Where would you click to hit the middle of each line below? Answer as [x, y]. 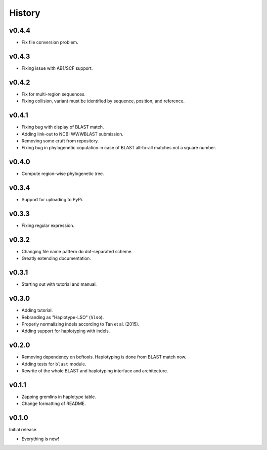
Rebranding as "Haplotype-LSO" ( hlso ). [63, 317]
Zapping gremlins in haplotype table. [59, 397]
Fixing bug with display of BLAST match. [63, 127]
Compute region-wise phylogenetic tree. [63, 174]
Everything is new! [40, 439]
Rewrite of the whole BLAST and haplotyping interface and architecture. [95, 371]
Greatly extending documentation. [56, 258]
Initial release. [23, 430]
